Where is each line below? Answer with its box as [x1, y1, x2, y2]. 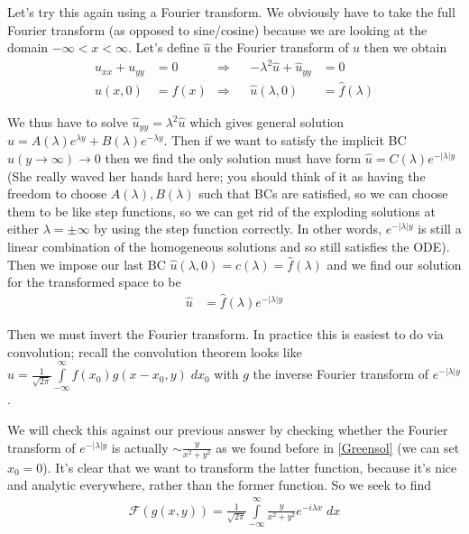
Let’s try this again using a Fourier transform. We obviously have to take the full [7, 3, 455, 21]
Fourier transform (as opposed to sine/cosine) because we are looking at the [7, 20, 428, 39]
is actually [111, 437, 169, 456]
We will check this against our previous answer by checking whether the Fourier [7, 420, 448, 439]
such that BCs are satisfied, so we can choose [198, 184, 448, 203]
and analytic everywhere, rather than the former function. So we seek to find [7, 475, 432, 494]
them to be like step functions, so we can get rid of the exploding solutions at [7, 201, 436, 220]
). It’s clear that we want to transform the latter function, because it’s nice [42, 457, 457, 476]
